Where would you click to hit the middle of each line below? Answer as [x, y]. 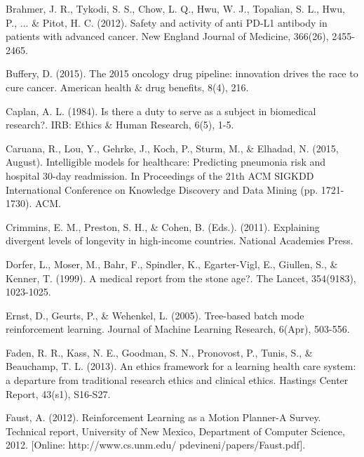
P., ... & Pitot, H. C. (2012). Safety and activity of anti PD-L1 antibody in [167, 22]
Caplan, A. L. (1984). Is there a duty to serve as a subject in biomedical [161, 111]
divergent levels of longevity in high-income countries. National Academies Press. [180, 240]
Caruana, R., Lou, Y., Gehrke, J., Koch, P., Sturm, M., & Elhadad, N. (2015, [172, 148]
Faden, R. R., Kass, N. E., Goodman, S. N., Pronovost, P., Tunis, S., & [159, 352]
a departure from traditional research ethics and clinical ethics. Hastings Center [177, 380]
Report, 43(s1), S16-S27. [58, 393]
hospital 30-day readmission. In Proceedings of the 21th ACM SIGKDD [160, 175]
